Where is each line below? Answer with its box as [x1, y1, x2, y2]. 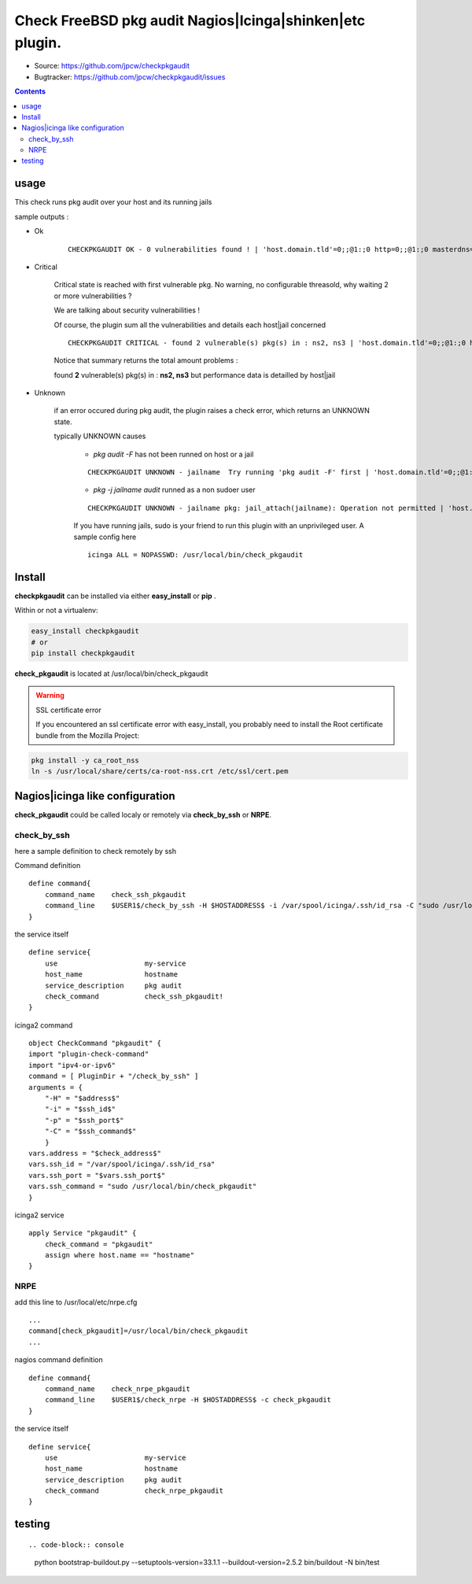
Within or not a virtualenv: [14, 606, 98, 615]
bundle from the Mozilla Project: [35, 730, 140, 740]
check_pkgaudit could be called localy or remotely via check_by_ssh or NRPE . [14, 810, 271, 820]
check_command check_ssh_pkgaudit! [44, 991, 224, 1001]
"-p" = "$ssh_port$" [44, 1116, 124, 1124]
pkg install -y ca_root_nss [31, 755, 139, 765]
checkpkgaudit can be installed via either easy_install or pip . [14, 591, 216, 600]
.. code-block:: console [28, 1540, 124, 1549]
